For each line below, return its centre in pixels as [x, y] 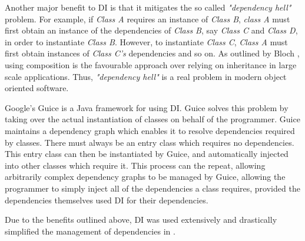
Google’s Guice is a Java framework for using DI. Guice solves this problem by [147, 107]
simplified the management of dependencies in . [90, 231]
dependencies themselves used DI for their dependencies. [107, 200]
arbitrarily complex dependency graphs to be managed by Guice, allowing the [145, 177]
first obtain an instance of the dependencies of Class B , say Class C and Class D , [151, 30]
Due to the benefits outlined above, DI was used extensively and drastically [141, 220]
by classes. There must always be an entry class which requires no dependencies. [150, 142]
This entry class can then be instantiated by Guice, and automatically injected [147, 154]
